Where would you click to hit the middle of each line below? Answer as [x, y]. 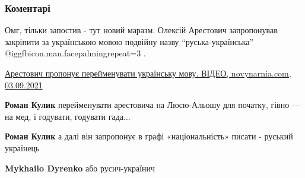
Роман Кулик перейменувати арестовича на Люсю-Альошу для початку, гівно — [152, 105]
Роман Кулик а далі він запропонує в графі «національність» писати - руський [149, 136]
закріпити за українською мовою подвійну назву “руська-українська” [129, 41]
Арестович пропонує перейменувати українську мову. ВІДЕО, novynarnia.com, [148, 73]
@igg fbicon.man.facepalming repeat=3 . [75, 53]
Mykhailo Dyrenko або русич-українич [80, 168]
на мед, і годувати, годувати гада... [68, 116]
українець [22, 147]
